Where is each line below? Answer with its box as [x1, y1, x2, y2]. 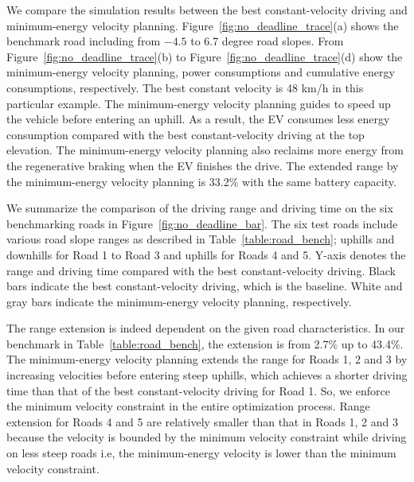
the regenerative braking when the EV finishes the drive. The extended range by [6, 157, 399, 173]
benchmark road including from [6, 33, 161, 49]
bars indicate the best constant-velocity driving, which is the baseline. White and [6, 278, 403, 294]
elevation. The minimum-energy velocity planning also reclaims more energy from [6, 142, 404, 158]
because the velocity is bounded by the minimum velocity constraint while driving [6, 429, 407, 445]
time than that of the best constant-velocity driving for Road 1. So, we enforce [6, 382, 390, 398]
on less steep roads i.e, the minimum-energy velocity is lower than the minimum [6, 445, 396, 461]
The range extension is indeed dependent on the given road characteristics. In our [6, 320, 405, 336]
